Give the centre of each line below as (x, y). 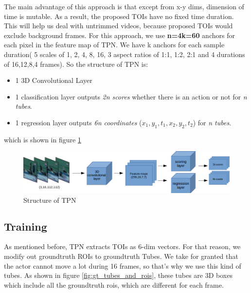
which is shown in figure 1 (43, 139)
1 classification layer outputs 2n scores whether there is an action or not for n (131, 96)
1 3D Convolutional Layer (54, 80)
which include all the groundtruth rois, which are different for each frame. (114, 284)
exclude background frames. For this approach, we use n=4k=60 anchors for (119, 35)
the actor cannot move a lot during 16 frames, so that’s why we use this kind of (123, 265)
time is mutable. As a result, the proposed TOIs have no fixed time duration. (119, 16)
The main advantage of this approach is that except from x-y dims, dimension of (124, 6)
